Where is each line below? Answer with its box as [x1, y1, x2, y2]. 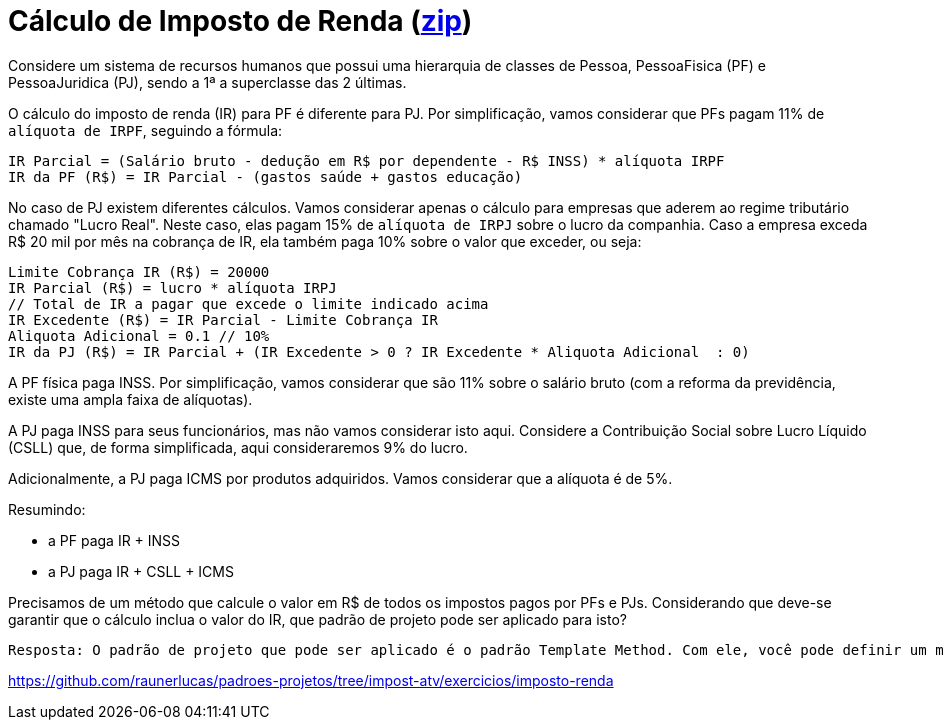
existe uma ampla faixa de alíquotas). [8, 390, 253, 408]
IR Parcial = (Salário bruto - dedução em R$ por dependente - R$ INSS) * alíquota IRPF [8, 152, 725, 169]
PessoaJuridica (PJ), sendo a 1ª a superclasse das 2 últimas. [8, 73, 407, 91]
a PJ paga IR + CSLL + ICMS [48, 562, 234, 580]
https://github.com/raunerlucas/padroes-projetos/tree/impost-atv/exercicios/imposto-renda [8, 671, 614, 689]
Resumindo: [8, 500, 86, 518]
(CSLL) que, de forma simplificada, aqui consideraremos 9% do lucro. [8, 438, 468, 456]
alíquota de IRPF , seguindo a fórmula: [8, 121, 283, 139]
